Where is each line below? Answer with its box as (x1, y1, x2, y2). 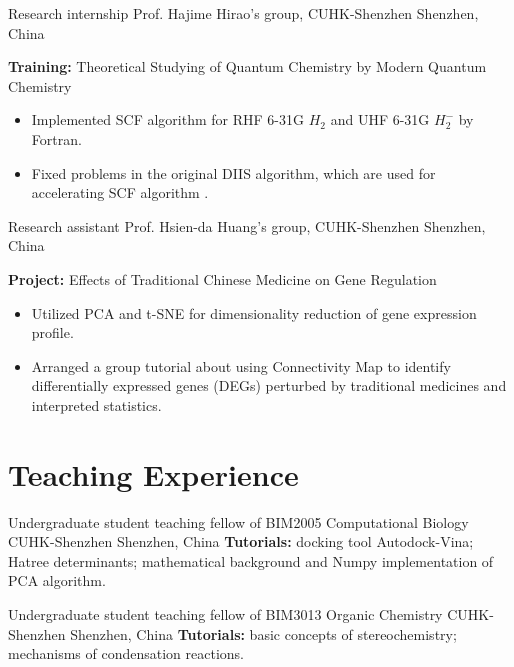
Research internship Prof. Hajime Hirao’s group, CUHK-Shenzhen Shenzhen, (8, 3, 479, 23)
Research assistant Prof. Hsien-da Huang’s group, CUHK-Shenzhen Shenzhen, (8, 215, 486, 236)
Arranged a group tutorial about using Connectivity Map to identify (31, 355, 451, 376)
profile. (31, 322, 74, 343)
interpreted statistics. (31, 394, 162, 415)
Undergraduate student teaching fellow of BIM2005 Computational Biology (8, 511, 469, 532)
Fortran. (31, 128, 82, 149)
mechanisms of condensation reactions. (8, 643, 244, 664)
